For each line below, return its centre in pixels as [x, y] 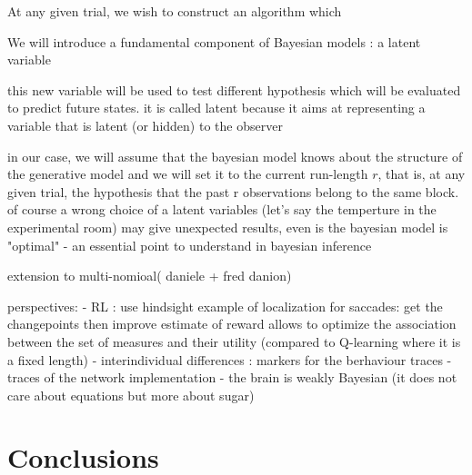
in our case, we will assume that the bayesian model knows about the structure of [235, 156]
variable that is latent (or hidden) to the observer [145, 125]
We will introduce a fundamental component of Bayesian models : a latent [214, 41]
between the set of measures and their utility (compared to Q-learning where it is [234, 341]
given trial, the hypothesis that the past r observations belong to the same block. [233, 191]
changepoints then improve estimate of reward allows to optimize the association [232, 324]
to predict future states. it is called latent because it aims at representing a [216, 108]
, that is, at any [422, 174]
